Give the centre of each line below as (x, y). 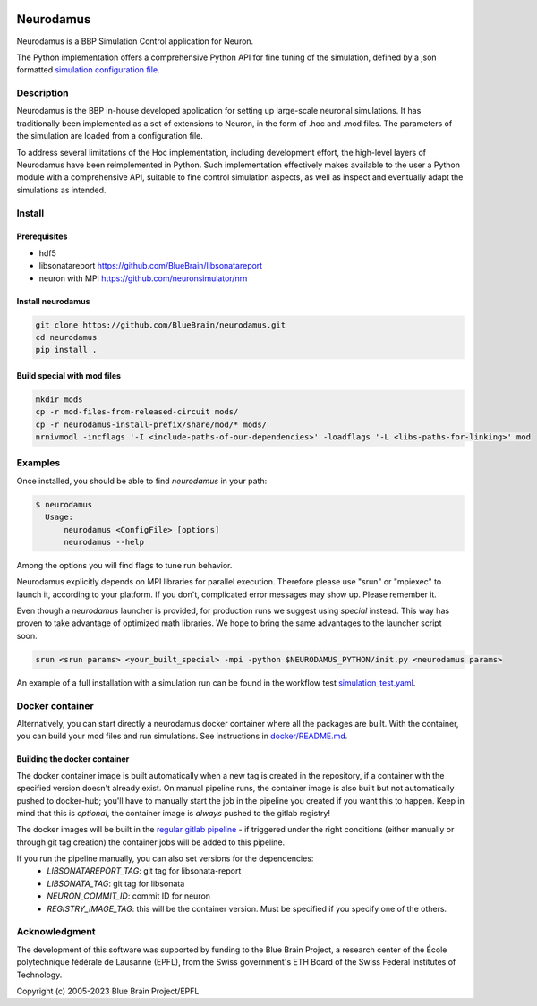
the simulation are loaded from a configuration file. (110, 136)
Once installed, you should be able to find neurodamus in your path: (142, 481)
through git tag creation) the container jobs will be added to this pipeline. (151, 842)
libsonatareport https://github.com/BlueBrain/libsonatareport (151, 266)
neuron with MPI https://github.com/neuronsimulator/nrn (143, 278)
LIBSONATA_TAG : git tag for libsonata (116, 883)
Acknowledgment (56, 932)
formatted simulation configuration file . (88, 70)
